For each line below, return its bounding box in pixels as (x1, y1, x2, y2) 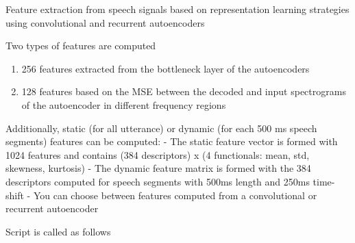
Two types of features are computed (5, 38, 156, 53)
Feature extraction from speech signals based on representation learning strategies (5, 2, 350, 16)
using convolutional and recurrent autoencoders (5, 15, 205, 29)
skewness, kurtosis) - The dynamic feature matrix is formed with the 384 (5, 161, 311, 175)
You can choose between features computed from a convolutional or (33, 188, 317, 202)
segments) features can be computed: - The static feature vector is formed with (5, 134, 338, 149)
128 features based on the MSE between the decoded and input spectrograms (21, 84, 346, 99)
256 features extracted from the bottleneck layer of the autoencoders (21, 61, 310, 75)
